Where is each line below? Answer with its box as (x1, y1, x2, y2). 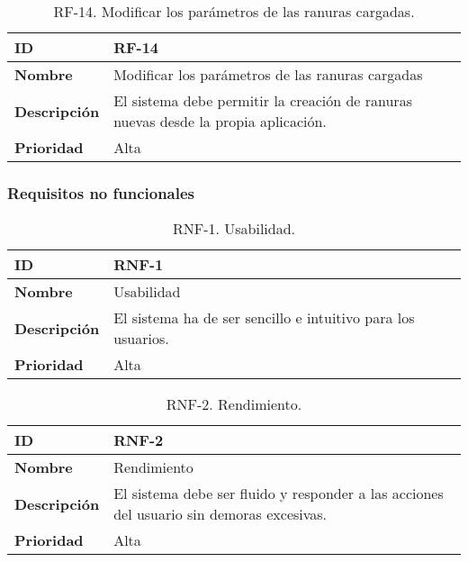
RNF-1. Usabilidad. (172, 218, 296, 240)
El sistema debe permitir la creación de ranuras (113, 90, 412, 111)
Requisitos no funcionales (7, 181, 195, 204)
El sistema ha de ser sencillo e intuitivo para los (113, 307, 415, 329)
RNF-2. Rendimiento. (166, 394, 302, 415)
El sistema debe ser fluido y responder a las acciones (113, 483, 444, 504)
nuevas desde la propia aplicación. (113, 111, 327, 131)
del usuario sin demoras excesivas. (113, 503, 328, 525)
